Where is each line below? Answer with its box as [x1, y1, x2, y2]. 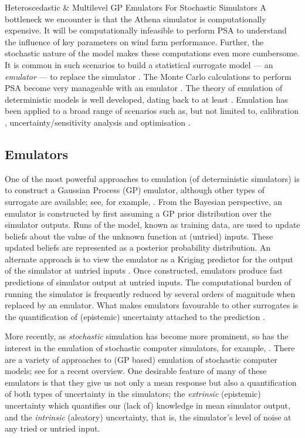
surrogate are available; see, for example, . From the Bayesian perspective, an [5, 195, 283, 207]
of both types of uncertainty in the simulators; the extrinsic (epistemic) [5, 388, 261, 400]
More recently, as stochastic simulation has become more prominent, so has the [5, 330, 289, 342]
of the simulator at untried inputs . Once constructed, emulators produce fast [5, 264, 283, 277]
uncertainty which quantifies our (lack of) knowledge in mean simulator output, [5, 399, 290, 412]
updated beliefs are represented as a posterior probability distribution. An [5, 241, 271, 254]
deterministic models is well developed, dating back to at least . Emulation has [5, 93, 288, 105]
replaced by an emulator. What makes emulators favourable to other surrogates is [5, 299, 299, 311]
